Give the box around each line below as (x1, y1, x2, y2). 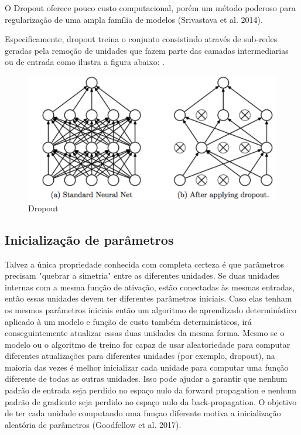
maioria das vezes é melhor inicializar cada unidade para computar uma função (5, 361, 289, 373)
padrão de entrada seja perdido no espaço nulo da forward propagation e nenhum (5, 384, 296, 396)
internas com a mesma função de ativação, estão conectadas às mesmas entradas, (5, 280, 295, 293)
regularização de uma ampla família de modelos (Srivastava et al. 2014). (5, 13, 263, 25)
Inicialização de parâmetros (5, 230, 174, 248)
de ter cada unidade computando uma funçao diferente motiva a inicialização (5, 407, 281, 419)
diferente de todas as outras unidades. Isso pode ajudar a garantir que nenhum (5, 372, 288, 385)
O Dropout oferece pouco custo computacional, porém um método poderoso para (5, 2, 296, 13)
